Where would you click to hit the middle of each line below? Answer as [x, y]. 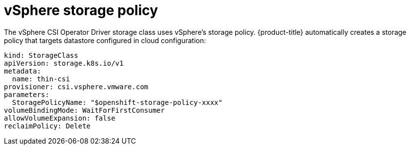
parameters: [27, 94]
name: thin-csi [41, 79]
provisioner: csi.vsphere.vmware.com [76, 87]
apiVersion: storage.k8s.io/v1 [64, 63]
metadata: [23, 71]
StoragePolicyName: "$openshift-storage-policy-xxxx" [117, 102]
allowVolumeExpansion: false [60, 118]
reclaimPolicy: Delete [47, 126]
